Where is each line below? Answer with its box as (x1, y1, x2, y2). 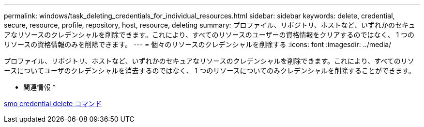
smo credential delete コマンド (4, 99, 102, 108)
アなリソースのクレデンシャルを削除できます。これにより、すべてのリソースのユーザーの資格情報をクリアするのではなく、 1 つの (4, 31, 415, 39)
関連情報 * (23, 83, 56, 91)
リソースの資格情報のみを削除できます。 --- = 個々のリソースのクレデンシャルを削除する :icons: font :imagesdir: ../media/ (4, 40, 392, 48)
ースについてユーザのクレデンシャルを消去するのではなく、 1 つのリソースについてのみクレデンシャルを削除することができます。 (4, 66, 415, 75)
